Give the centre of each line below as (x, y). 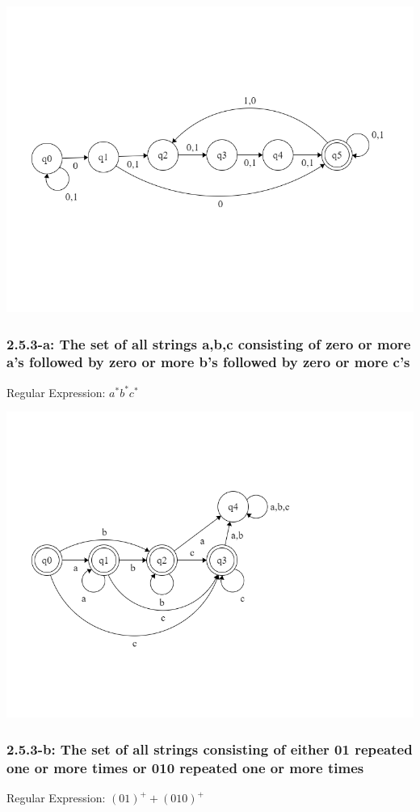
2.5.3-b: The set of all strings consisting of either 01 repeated (210, 749)
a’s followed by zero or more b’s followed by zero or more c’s (208, 362)
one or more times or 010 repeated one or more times (185, 767)
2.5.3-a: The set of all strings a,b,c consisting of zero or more (209, 343)
